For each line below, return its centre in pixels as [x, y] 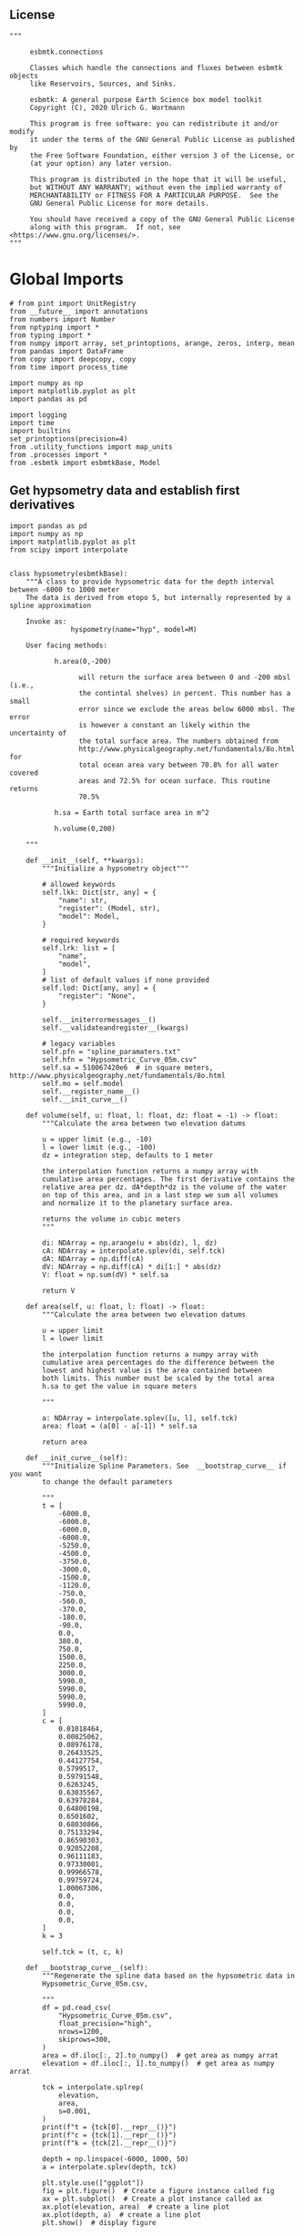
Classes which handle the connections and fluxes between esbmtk [156, 67]
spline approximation [51, 605]
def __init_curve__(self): [77, 1458]
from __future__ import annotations [79, 311]
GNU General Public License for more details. [119, 203]
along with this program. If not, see [105, 227]
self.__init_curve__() [85, 1099]
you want [26, 1474]
